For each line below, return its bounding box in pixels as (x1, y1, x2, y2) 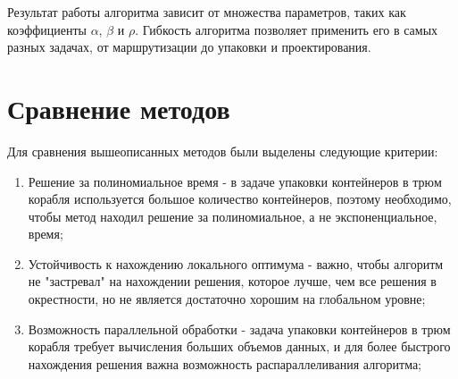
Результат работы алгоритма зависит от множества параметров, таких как (7, 3, 406, 21)
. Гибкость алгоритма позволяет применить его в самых (135, 20, 438, 38)
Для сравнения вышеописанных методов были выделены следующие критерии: (7, 141, 438, 160)
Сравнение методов (7, 89, 230, 126)
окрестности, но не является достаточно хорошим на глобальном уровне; (28, 290, 426, 308)
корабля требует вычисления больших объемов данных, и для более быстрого (28, 337, 451, 356)
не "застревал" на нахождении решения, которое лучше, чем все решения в (28, 272, 437, 291)
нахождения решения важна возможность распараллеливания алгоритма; (28, 354, 421, 373)
